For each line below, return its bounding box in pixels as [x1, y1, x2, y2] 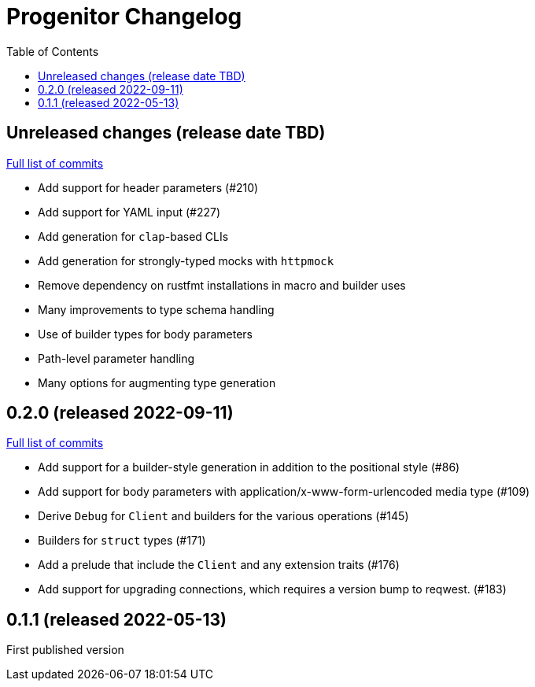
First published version [6, 643, 124, 657]
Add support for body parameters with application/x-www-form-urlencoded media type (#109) [38, 485, 530, 499]
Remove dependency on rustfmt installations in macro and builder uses [38, 278, 406, 292]
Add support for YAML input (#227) [38, 205, 221, 219]
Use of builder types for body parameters [38, 327, 253, 341]
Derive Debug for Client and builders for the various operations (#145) [38, 509, 409, 523]
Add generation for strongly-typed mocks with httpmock [38, 253, 334, 268]
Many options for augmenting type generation [38, 375, 276, 390]
